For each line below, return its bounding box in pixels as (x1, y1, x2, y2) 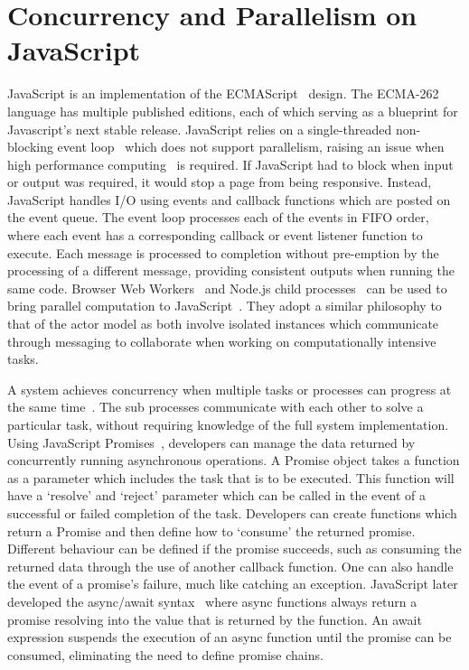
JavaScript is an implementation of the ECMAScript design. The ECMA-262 (7, 84, 439, 103)
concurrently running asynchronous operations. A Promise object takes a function (7, 451, 460, 470)
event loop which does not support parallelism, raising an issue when (57, 137, 445, 156)
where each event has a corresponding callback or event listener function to (7, 226, 423, 245)
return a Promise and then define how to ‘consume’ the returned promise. (7, 521, 416, 540)
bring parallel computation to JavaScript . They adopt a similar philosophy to (7, 296, 442, 315)
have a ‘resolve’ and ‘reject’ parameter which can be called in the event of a (7, 486, 426, 505)
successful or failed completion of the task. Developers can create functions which (7, 503, 457, 522)
